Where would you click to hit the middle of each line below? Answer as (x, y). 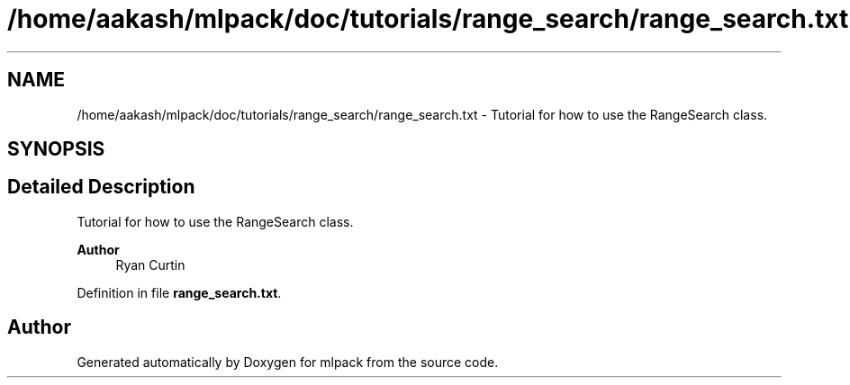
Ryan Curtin (150, 264)
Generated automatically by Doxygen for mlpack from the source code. (288, 362)
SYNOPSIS (56, 149)
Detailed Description (101, 187)
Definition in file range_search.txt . (179, 292)
